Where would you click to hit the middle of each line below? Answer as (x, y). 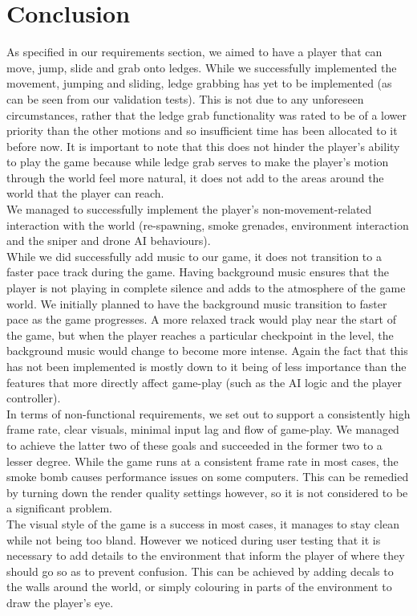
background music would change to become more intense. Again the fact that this (207, 351)
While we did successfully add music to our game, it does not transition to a (194, 256)
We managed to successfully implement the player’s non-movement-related (189, 209)
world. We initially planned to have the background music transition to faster (197, 303)
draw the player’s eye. (60, 602)
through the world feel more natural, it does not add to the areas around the (195, 177)
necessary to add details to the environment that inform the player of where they (206, 555)
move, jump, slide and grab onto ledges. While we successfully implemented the (202, 67)
